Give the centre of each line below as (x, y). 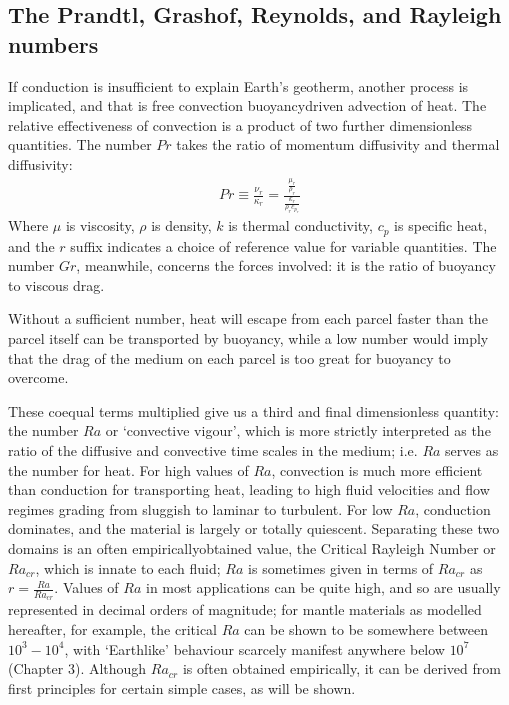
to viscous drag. (56, 284)
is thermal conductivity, (300, 225)
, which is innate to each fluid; (128, 567)
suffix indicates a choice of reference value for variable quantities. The (283, 245)
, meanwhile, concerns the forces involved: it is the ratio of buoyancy (286, 265)
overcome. (38, 377)
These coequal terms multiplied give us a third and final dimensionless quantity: (253, 410)
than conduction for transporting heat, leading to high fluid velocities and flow (249, 489)
